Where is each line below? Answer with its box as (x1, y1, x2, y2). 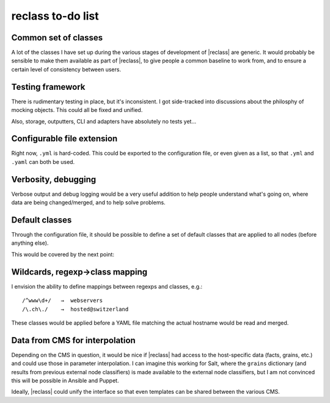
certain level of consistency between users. (11, 65, 122, 73)
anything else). (11, 239, 49, 247)
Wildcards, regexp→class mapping (11, 267, 148, 277)
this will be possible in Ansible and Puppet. (11, 377, 119, 384)
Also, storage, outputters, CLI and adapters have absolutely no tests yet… (11, 117, 197, 125)
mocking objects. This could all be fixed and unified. (11, 106, 143, 114)
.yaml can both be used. (11, 158, 75, 165)
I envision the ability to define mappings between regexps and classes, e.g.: (11, 283, 203, 290)
